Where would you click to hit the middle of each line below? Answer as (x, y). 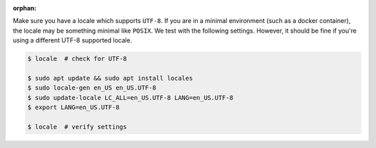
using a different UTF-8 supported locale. (72, 40)
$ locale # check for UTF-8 (77, 59)
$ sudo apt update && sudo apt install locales (110, 78)
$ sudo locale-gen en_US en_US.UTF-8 (92, 88)
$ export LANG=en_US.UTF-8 (73, 107)
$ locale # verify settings (77, 126)
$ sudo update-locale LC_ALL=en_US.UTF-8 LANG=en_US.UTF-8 (130, 98)
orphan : (25, 8)
